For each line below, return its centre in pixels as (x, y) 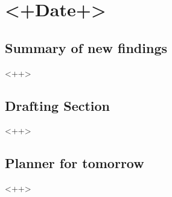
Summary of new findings (86, 47)
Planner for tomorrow (75, 163)
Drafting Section (58, 105)
